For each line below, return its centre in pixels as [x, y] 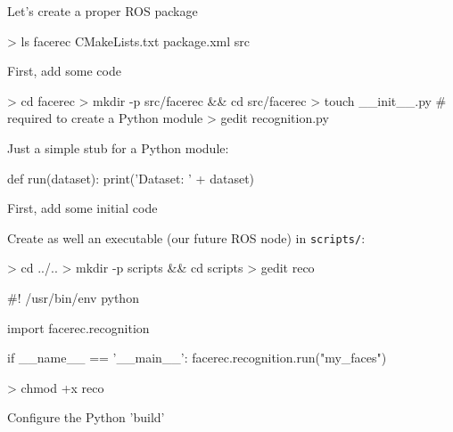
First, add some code [64, 71]
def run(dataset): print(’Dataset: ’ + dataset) [131, 178]
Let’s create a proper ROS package [103, 11]
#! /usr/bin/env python [73, 298]
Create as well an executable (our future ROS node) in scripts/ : [186, 237]
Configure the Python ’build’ [86, 417]
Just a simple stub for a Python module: [118, 147]
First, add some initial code [82, 208]
